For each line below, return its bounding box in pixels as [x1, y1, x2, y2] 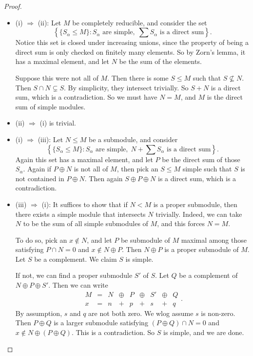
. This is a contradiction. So [71, 327, 155, 337]
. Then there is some [107, 72, 169, 83]
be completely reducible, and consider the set [72, 17, 207, 27]
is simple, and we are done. [163, 327, 244, 337]
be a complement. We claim [34, 253, 117, 264]
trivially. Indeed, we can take [156, 209, 242, 219]
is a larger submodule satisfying [54, 317, 148, 328]
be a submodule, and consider [89, 134, 178, 144]
